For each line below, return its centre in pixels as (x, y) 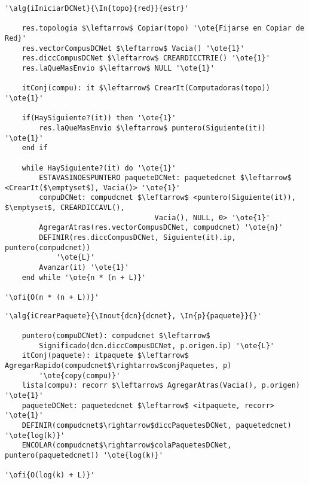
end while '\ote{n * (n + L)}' (84, 277)
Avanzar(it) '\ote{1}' (84, 268)
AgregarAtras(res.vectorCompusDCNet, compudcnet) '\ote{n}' (161, 228)
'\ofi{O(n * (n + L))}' (52, 298)
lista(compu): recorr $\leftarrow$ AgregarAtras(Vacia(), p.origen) (161, 386)
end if (35, 148)
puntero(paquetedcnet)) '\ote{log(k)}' (84, 455)
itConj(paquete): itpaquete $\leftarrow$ (105, 356)
